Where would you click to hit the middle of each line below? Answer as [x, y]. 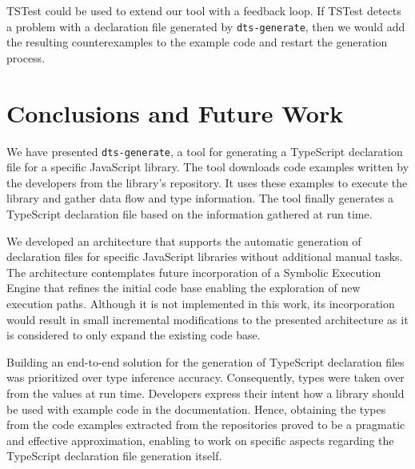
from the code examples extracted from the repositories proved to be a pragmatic [206, 425]
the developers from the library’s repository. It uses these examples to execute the [207, 182]
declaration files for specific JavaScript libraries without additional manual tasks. [205, 257]
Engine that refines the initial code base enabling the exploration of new [184, 288]
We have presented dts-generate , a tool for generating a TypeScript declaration [205, 151]
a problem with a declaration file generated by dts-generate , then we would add [206, 26]
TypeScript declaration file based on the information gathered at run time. [190, 214]
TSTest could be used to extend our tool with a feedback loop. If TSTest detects [204, 10]
